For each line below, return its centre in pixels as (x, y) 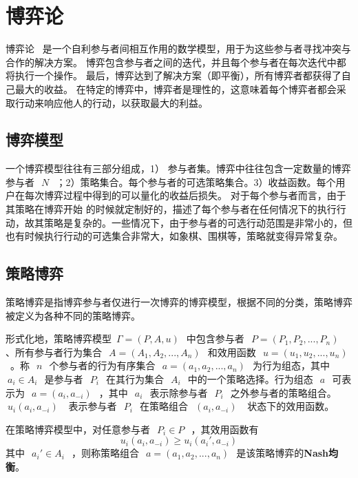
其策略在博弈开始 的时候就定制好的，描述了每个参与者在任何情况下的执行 (171, 209)
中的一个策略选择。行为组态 (250, 379)
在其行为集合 (135, 379)
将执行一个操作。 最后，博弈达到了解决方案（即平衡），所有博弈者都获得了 (173, 75)
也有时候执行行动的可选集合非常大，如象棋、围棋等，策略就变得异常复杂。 (174, 236)
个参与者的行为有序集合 (102, 365)
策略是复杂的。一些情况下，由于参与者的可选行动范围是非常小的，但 (198, 222)
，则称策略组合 (105, 453)
